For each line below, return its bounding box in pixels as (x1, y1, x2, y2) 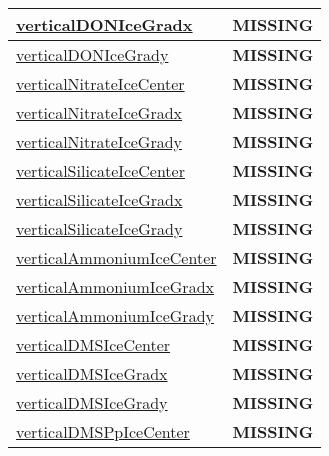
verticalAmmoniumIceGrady (16, 304, 214, 327)
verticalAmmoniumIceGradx (16, 275, 214, 298)
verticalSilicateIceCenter (16, 159, 185, 182)
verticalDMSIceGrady (16, 391, 168, 414)
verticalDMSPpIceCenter (16, 420, 190, 443)
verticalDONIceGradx (16, 13, 193, 36)
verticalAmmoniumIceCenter (16, 246, 217, 269)
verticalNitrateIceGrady (16, 130, 183, 153)
